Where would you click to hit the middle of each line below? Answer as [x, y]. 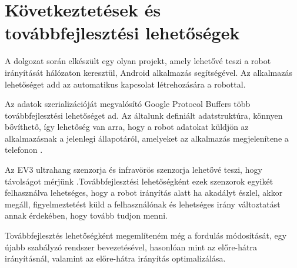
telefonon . [24, 150]
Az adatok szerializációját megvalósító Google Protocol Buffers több [128, 104]
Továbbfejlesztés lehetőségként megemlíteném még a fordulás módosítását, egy [146, 235]
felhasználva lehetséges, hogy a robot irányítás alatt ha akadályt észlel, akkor [144, 192]
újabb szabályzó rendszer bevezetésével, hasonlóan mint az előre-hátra [131, 247]
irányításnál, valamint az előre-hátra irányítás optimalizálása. [115, 258]
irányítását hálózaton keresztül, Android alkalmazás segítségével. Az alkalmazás [148, 72]
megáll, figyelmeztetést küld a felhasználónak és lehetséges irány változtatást [143, 204]
